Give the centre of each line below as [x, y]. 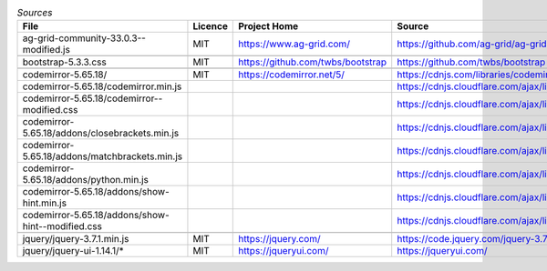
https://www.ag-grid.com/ [294, 44]
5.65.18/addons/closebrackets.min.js [101, 134]
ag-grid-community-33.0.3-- [84, 38]
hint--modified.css [62, 226]
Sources [35, 13]
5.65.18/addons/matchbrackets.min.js [102, 156]
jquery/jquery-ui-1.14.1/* [73, 251]
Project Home [268, 26]
